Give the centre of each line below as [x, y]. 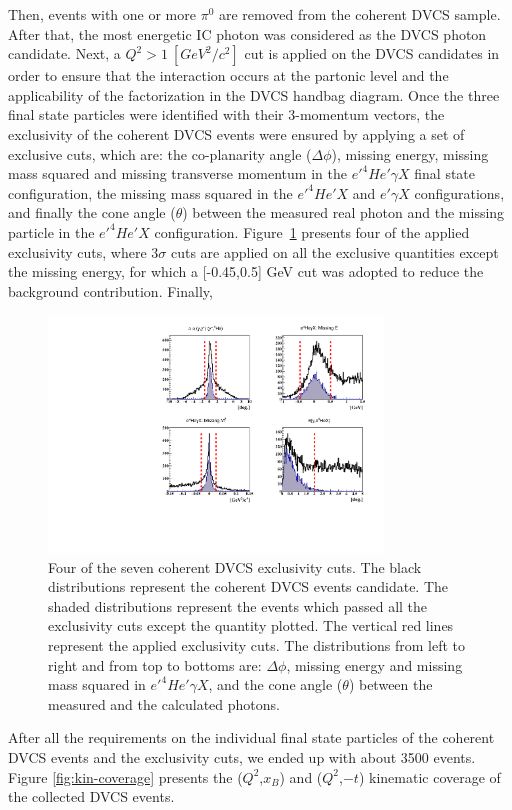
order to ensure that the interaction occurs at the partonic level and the [228, 75]
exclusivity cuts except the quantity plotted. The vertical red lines [251, 625]
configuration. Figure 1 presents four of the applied [312, 231]
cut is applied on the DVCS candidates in [372, 53]
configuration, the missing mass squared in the [150, 192]
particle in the [51, 231]
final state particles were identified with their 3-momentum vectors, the [226, 114]
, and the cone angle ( [275, 684]
